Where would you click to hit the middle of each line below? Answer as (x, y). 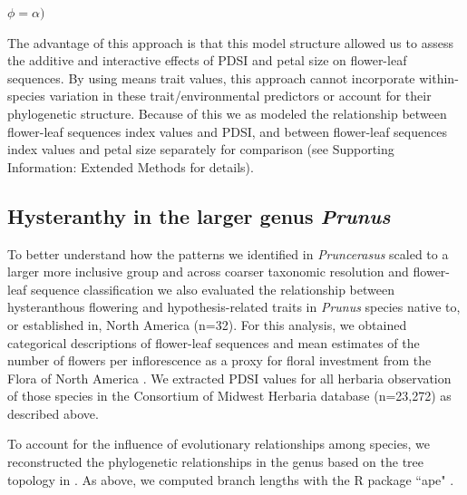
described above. (53, 413)
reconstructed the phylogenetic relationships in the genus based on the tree (216, 462)
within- (439, 78)
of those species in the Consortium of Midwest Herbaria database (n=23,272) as (229, 396)
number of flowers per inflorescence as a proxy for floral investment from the (219, 360)
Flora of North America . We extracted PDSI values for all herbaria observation (229, 378)
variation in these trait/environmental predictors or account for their (240, 96)
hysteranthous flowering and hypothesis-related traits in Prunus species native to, (234, 307)
